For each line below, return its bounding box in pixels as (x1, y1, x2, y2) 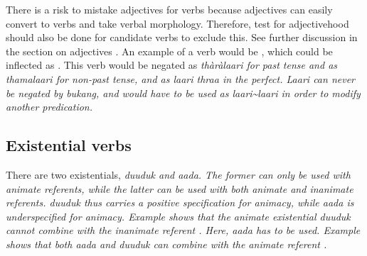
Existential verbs (6, 134, 132, 156)
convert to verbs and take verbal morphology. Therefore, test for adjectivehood (6, 16, 349, 30)
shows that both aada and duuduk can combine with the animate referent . (6, 236, 327, 251)
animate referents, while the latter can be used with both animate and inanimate (6, 181, 353, 196)
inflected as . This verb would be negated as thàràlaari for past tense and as (6, 57, 338, 72)
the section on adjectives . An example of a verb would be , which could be (6, 43, 333, 58)
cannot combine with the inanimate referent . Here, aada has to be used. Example (6, 223, 361, 238)
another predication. (6, 99, 93, 114)
